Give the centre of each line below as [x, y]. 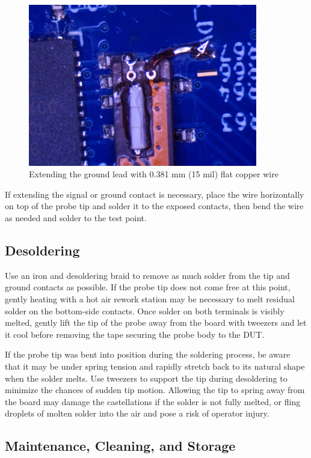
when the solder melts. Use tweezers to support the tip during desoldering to [146, 378]
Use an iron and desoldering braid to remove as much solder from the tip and [147, 275]
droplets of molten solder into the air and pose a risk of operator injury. [137, 413]
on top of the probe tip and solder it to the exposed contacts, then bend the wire [154, 206]
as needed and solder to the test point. [76, 217]
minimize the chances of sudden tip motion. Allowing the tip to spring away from [155, 390]
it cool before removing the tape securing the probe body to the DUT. [135, 334]
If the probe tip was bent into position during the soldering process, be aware [148, 354]
